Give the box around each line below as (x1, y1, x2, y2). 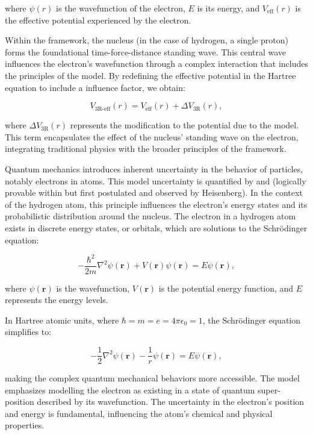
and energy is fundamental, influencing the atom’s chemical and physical (5, 407, 273, 419)
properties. (5, 419, 45, 431)
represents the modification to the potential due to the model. (70, 119, 299, 131)
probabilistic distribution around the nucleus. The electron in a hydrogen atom (5, 210, 296, 222)
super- (257, 383, 280, 396)
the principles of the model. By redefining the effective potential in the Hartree (5, 69, 296, 81)
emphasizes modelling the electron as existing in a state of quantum (5, 383, 255, 396)
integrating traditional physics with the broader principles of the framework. (5, 142, 287, 155)
